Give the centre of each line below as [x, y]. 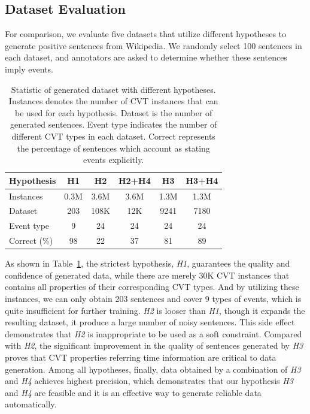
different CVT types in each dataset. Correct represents [113, 136]
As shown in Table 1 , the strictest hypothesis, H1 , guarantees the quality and [148, 263]
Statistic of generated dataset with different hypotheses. [113, 89]
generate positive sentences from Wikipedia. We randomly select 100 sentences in [154, 45]
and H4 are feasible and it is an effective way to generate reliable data [133, 392]
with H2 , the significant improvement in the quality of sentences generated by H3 [154, 345]
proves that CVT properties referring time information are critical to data [141, 357]
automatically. [31, 404]
